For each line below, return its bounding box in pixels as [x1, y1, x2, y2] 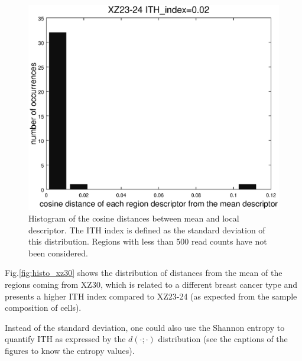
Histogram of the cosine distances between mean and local [28, 212, 239, 224]
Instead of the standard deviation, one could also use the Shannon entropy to [5, 321, 285, 333]
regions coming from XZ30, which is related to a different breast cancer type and [5, 278, 298, 290]
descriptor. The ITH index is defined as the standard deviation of [28, 223, 265, 236]
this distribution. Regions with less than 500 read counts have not [28, 235, 267, 248]
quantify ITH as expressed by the [5, 333, 126, 345]
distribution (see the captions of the [158, 333, 288, 345]
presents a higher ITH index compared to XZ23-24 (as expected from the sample [5, 290, 297, 302]
